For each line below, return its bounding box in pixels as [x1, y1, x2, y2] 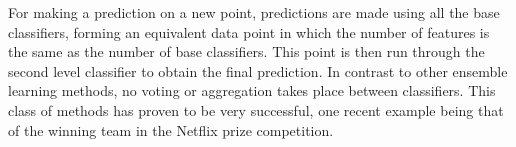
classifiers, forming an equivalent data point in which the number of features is [8, 21, 490, 42]
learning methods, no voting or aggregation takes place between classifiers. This [8, 80, 496, 101]
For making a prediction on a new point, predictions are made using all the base [8, 2, 500, 22]
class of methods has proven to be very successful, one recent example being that [8, 99, 504, 120]
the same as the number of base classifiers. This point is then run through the [8, 41, 485, 62]
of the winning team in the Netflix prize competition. [8, 119, 334, 140]
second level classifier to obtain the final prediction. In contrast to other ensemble [8, 60, 508, 81]
